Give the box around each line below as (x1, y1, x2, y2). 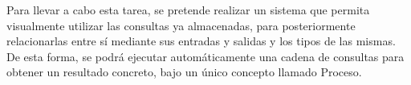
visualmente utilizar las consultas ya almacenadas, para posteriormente (6, 17, 356, 33)
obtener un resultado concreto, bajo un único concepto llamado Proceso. (6, 64, 362, 80)
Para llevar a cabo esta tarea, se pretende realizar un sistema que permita (6, 2, 370, 17)
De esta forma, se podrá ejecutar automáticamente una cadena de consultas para (6, 48, 405, 64)
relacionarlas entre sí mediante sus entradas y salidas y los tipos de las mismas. (6, 33, 396, 49)
